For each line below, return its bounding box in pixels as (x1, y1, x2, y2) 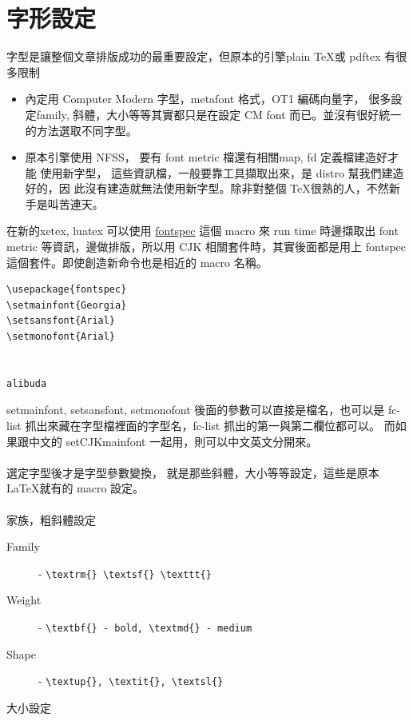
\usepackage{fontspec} (6, 284, 127, 296)
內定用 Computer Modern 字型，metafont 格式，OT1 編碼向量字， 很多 (25, 90, 391, 107)
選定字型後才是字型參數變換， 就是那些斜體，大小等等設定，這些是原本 (6, 464, 379, 480)
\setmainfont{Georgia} (6, 299, 127, 311)
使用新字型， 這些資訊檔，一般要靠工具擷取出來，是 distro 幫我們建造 (40, 164, 404, 181)
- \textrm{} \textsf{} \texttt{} (38, 564, 212, 581)
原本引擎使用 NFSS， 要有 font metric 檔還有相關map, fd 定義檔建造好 (25, 149, 388, 165)
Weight (6, 592, 42, 608)
